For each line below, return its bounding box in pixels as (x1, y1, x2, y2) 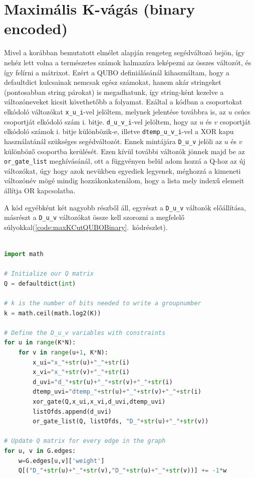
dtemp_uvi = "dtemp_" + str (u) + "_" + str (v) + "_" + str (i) (33, 388, 201, 396)
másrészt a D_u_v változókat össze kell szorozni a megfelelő (4, 212, 185, 222)
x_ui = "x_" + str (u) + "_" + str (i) (33, 358, 130, 366)
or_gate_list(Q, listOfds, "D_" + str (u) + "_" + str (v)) (33, 418, 209, 425)
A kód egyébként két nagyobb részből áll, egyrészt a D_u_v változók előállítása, (4, 202, 246, 212)
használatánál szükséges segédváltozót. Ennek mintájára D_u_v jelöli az (4, 136, 222, 146)
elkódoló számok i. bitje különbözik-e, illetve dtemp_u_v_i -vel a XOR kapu (4, 126, 234, 137)
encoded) (4, 18, 68, 39)
